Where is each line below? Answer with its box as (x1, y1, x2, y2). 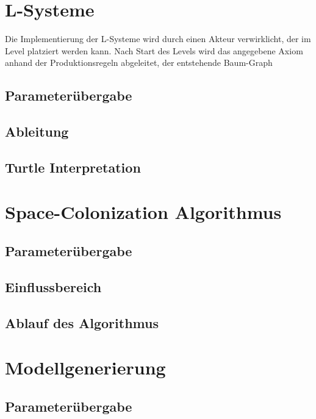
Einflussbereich (5, 277, 102, 296)
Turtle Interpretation (5, 157, 141, 176)
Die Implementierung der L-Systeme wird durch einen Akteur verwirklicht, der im (5, 32, 311, 45)
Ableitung (5, 122, 69, 141)
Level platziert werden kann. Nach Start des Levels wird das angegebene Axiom (5, 44, 303, 57)
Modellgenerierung (5, 355, 166, 380)
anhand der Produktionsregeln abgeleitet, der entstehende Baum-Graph (5, 56, 273, 69)
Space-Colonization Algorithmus (5, 199, 282, 224)
